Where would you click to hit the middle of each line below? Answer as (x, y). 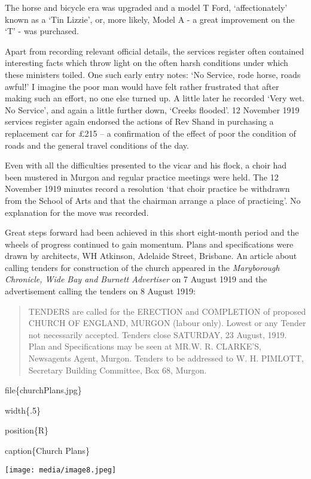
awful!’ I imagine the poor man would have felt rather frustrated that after (142, 86)
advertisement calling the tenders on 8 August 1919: (100, 291)
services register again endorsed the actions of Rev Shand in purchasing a (139, 121)
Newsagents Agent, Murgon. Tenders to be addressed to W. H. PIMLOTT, (166, 358)
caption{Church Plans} (47, 450)
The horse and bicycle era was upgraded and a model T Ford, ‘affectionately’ (146, 7)
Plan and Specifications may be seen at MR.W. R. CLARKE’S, (145, 346)
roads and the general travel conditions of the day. (97, 145)
